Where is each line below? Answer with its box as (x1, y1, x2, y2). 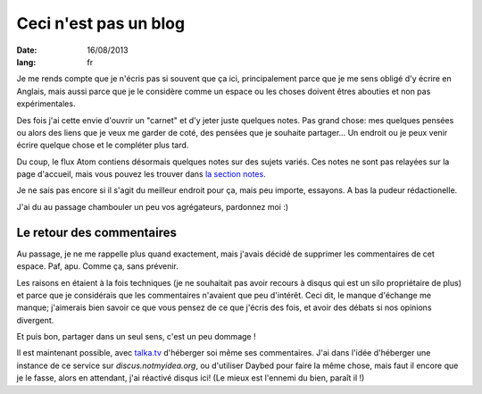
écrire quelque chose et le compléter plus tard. (16, 139, 189, 151)
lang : (16, 56, 37, 67)
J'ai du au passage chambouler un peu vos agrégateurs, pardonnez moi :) (16, 201, 289, 212)
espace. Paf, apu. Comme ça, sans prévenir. (16, 261, 179, 272)
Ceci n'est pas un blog (16, 13, 186, 33)
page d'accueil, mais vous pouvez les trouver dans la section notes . (16, 169, 267, 180)
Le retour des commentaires (16, 224, 178, 240)
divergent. (16, 314, 54, 325)
